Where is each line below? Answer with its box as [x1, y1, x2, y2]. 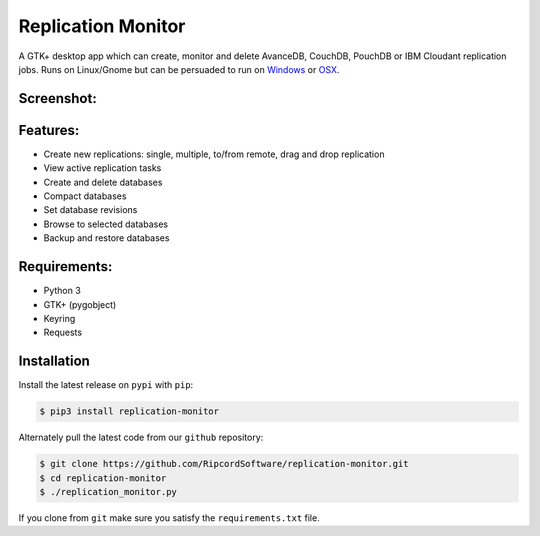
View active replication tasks [43, 162, 162, 174]
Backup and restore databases [43, 232, 170, 244]
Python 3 [43, 285, 82, 297]
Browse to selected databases [43, 218, 169, 230]
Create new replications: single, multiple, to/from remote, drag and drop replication [43, 148, 385, 160]
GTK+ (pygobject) [43, 298, 117, 310]
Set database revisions [43, 204, 138, 216]
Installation [18, 353, 90, 370]
